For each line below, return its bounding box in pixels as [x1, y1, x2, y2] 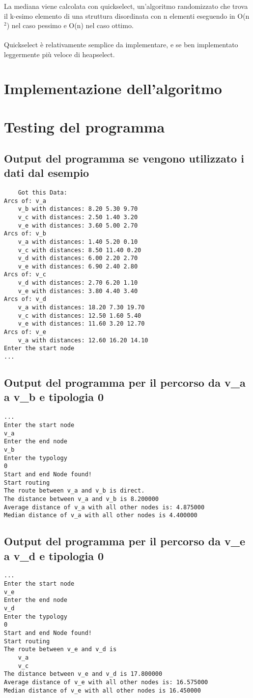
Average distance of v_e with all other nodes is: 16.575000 [4, 678, 208, 686]
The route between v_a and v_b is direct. [4, 487, 145, 495]
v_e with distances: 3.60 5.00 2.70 [18, 222, 138, 229]
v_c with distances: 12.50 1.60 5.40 [18, 312, 141, 319]
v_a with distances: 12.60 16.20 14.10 [18, 336, 148, 344]
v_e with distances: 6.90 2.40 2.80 [18, 263, 138, 270]
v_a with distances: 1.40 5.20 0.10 [18, 238, 138, 245]
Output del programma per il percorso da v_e [4, 533, 246, 549]
